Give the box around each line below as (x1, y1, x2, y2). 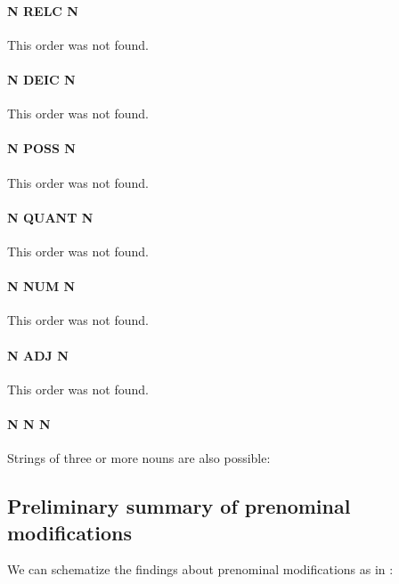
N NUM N (7, 277, 76, 296)
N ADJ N (7, 345, 69, 364)
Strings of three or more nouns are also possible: (7, 449, 271, 467)
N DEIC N (7, 69, 76, 88)
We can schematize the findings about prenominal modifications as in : (7, 560, 394, 579)
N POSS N (7, 139, 76, 158)
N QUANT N (7, 207, 94, 226)
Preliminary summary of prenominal (7, 492, 351, 520)
